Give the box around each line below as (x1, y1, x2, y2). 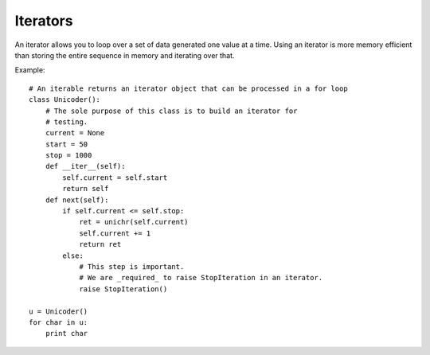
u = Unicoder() (29, 306, 88, 316)
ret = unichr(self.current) (79, 217, 189, 227)
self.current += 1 (79, 228, 151, 238)
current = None (45, 128, 105, 138)
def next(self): (45, 195, 109, 205)
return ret (79, 240, 122, 249)
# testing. (45, 117, 88, 127)
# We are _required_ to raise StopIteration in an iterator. (79, 273, 323, 283)
